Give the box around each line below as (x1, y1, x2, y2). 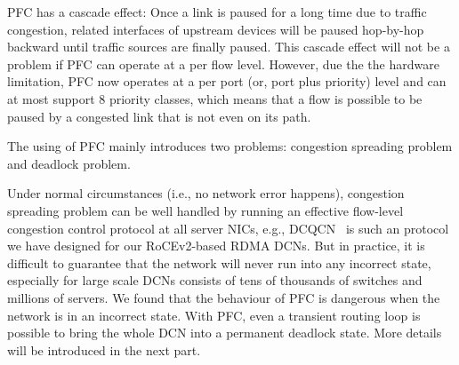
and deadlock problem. (7, 154, 131, 172)
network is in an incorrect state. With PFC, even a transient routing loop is (7, 305, 421, 324)
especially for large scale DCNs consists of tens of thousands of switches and (7, 271, 423, 290)
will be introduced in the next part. (7, 340, 201, 359)
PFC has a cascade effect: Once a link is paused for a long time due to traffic (7, 3, 427, 20)
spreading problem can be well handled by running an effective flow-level (7, 201, 404, 219)
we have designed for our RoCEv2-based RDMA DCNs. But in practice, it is (7, 236, 425, 255)
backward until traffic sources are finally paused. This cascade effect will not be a (7, 37, 450, 56)
